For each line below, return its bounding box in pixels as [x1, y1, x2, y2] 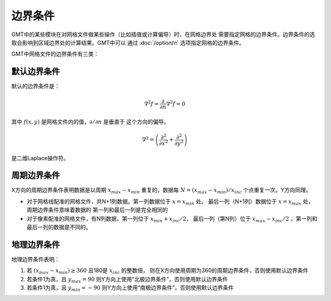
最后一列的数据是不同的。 [26, 223, 91, 231]
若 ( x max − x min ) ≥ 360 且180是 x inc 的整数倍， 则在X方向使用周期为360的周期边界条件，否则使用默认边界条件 [26, 267, 309, 276]
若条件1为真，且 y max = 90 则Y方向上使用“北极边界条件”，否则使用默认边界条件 [26, 275, 228, 284]
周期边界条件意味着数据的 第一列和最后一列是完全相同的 [26, 206, 168, 214]
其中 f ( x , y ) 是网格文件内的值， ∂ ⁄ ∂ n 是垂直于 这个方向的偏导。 [11, 118, 170, 126]
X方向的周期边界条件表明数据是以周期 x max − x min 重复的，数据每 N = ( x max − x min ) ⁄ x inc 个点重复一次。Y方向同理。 [11, 186, 312, 196]
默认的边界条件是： [11, 83, 60, 90]
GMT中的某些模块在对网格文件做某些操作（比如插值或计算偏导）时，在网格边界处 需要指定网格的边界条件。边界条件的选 [11, 31, 316, 38]
